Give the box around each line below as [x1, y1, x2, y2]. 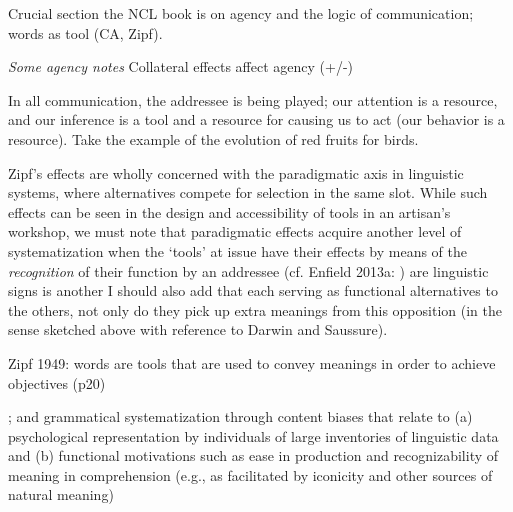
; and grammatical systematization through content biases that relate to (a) [8, 406, 473, 427]
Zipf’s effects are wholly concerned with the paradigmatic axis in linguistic [8, 162, 464, 183]
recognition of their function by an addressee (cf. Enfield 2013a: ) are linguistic [8, 260, 489, 281]
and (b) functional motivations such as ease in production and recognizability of [8, 445, 499, 466]
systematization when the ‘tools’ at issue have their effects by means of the [8, 240, 468, 261]
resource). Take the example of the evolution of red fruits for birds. [8, 128, 419, 149]
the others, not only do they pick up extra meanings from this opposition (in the [8, 299, 502, 320]
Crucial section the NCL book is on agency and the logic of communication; [8, 3, 474, 23]
